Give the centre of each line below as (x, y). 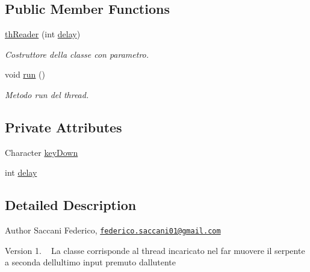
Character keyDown (42, 152)
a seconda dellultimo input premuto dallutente (91, 262)
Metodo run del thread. (47, 94)
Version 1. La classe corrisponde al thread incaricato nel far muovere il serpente (155, 250)
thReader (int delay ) (43, 34)
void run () (25, 74)
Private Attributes (64, 127)
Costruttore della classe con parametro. (77, 54)
